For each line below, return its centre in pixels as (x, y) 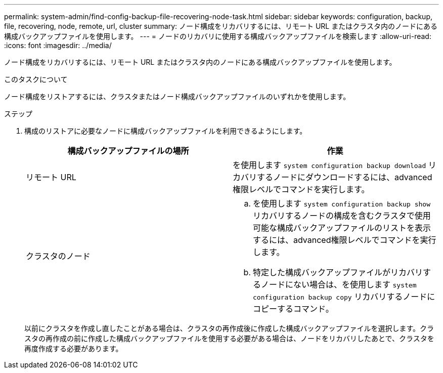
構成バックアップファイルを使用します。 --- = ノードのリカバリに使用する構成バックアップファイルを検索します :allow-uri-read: (218, 36)
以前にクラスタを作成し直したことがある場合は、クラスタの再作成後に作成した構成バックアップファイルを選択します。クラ (229, 328)
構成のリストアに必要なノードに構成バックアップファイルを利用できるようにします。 (166, 131)
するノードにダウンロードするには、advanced (345, 177)
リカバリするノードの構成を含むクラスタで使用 (342, 216)
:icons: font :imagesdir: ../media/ (58, 45)
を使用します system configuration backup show (342, 203)
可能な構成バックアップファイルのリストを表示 (342, 228)
